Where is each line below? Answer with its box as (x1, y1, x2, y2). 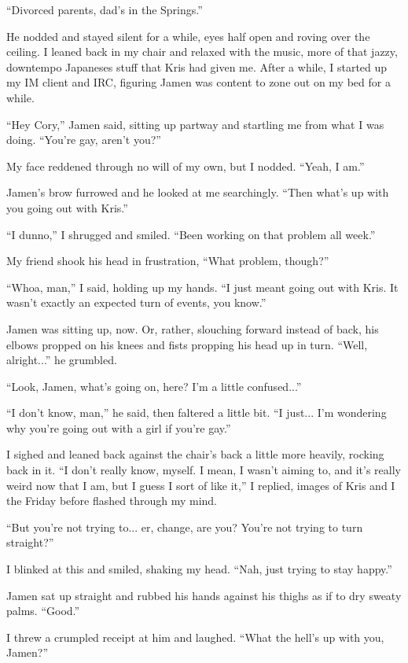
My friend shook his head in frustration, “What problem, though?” (6, 252, 329, 269)
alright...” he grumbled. (6, 352, 117, 368)
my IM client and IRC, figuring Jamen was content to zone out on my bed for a (6, 74, 391, 90)
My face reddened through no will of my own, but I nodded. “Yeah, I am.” (6, 157, 365, 174)
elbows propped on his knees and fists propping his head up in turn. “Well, (6, 336, 368, 352)
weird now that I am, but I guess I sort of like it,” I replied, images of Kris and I (6, 477, 395, 493)
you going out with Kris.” (6, 199, 128, 215)
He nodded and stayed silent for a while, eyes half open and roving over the (6, 28, 370, 44)
